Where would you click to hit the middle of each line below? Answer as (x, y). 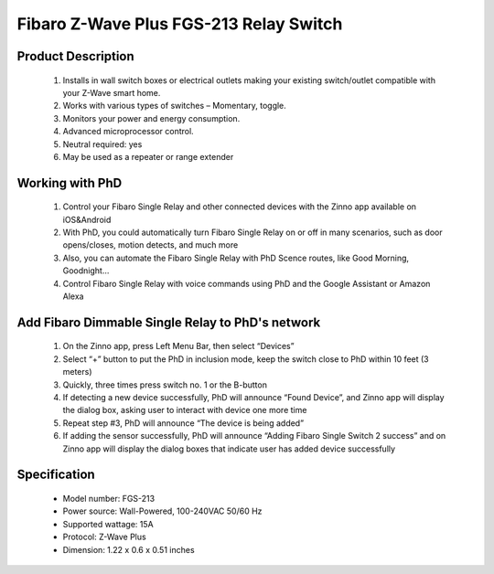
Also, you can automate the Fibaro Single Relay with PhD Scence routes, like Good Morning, (236, 258)
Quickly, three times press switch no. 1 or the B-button (165, 385)
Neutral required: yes (102, 144)
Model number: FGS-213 (109, 498)
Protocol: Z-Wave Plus (104, 537)
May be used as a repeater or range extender (148, 156)
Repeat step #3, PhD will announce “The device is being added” (183, 423)
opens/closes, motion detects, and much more (150, 245)
